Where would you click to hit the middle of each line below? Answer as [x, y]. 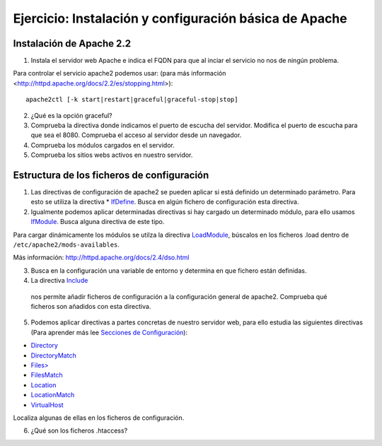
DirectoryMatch [54, 355]
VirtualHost [47, 405]
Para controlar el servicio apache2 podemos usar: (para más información [120, 74]
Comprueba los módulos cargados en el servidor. [103, 145]
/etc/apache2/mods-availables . [66, 245]
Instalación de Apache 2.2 [72, 43]
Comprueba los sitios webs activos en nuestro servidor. [112, 155]
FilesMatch [47, 375]
